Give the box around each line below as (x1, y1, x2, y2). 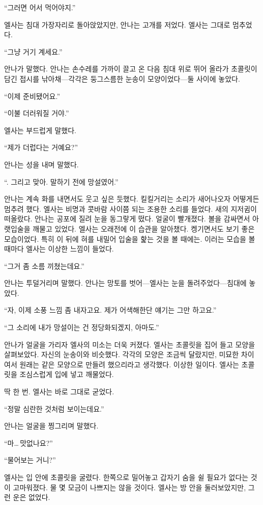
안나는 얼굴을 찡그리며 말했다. (4, 420, 99, 431)
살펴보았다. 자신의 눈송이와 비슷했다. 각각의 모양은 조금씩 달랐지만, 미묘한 (4, 349, 239, 360)
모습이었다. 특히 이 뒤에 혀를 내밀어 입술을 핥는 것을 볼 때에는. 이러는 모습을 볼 (4, 233, 255, 244)
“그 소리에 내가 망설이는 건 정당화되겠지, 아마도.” (4, 322, 159, 333)
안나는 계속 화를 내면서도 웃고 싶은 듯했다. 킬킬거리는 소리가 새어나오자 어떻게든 (4, 193, 259, 204)
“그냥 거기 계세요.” (4, 46, 63, 57)
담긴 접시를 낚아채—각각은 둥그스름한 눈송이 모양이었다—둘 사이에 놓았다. (4, 73, 240, 84)
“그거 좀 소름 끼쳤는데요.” (4, 260, 84, 271)
